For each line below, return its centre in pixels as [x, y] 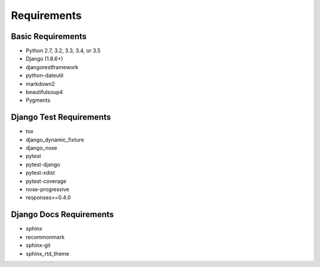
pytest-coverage [46, 181]
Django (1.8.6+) [44, 59]
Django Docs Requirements [63, 215]
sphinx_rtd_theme [47, 253]
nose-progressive [47, 189]
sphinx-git [38, 245]
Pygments [38, 100]
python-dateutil [45, 75]
